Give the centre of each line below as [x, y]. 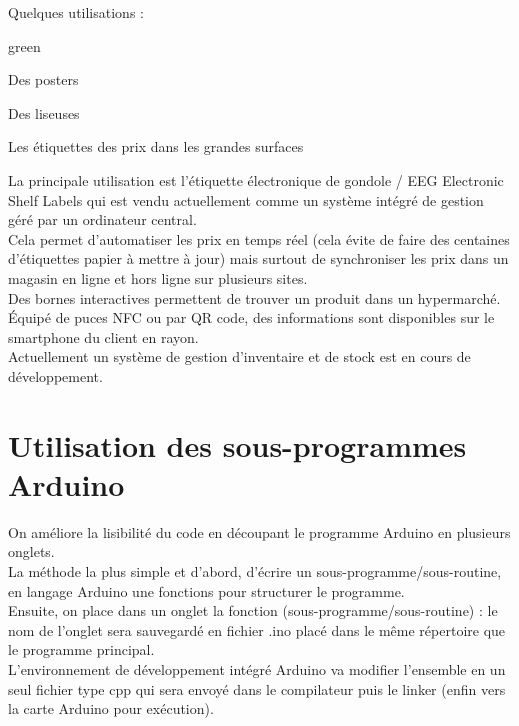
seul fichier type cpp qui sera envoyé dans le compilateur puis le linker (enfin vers [257, 688]
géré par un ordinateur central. [102, 219]
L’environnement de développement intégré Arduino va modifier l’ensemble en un [257, 668]
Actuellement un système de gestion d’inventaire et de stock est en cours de [239, 356]
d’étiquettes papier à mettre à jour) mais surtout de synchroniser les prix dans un [258, 258]
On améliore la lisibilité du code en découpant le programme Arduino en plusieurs [259, 531]
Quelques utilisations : [76, 12]
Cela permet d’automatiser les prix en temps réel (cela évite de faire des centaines [259, 238]
